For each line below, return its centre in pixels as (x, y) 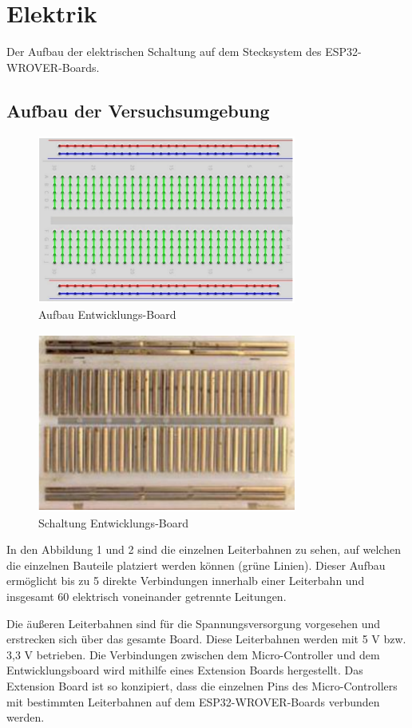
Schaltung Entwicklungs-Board (113, 522)
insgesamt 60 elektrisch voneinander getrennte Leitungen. (147, 596)
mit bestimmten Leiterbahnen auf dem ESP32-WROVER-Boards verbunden (193, 701)
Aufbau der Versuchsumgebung (138, 110)
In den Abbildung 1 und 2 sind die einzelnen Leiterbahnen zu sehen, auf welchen (204, 549)
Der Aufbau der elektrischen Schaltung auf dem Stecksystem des (164, 52)
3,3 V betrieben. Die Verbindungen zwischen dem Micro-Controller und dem (193, 654)
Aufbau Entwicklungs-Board (107, 314)
